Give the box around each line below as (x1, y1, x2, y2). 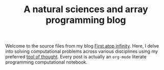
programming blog (45, 14, 126, 26)
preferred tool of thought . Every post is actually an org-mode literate (5, 54, 147, 60)
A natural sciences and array (24, 4, 148, 15)
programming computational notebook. (5, 59, 88, 65)
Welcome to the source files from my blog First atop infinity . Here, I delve (5, 43, 159, 49)
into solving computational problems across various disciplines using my (5, 48, 158, 54)
